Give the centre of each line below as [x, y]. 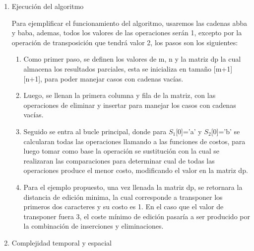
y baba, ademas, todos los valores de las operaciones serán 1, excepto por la [127, 33]
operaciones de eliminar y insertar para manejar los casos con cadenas [130, 105]
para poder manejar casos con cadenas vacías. [114, 78]
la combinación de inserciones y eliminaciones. [94, 226]
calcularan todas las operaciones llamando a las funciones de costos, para [134, 141]
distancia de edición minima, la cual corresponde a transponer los [123, 197]
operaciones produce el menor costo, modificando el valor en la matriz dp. [136, 170]
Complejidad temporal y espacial [62, 242]
